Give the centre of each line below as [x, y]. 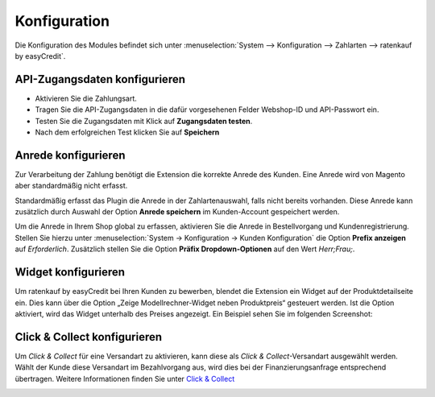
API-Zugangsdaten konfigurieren [100, 79]
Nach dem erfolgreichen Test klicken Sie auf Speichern [127, 132]
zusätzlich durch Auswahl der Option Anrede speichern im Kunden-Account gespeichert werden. [177, 212]
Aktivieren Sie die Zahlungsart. [86, 98]
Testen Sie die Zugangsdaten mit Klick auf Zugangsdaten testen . [144, 121]
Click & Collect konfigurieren [89, 337]
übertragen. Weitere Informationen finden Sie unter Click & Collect [125, 378]
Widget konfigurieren [70, 273]
